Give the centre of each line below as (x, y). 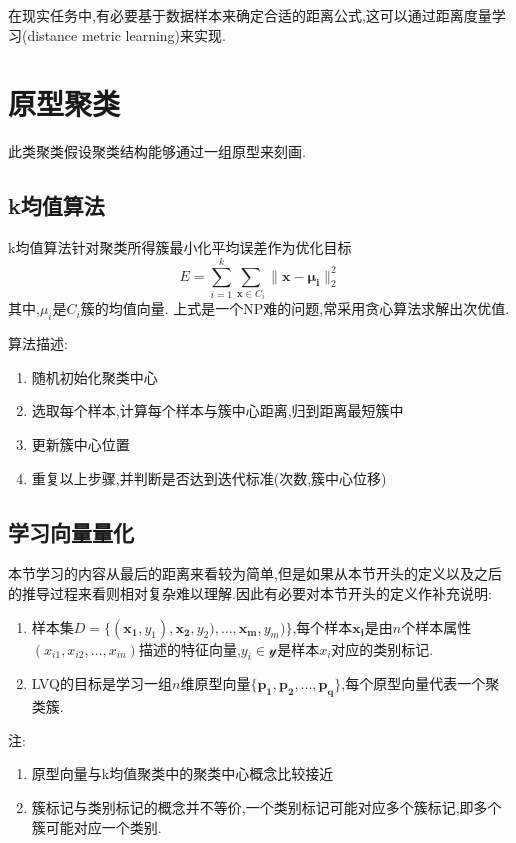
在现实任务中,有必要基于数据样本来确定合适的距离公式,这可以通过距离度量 (250, 15)
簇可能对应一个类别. (96, 826)
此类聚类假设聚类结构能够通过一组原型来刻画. (157, 151)
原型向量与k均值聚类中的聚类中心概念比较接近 (182, 773)
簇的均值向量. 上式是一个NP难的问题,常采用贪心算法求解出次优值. (295, 308)
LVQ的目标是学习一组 (101, 683)
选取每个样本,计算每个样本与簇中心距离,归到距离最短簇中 (217, 410)
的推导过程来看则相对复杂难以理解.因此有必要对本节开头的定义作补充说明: (250, 593)
